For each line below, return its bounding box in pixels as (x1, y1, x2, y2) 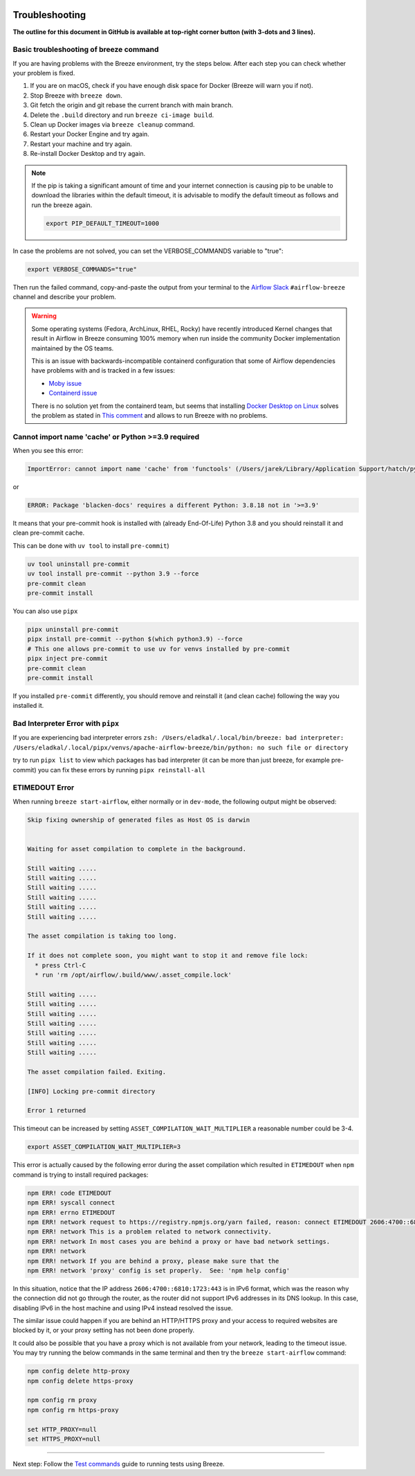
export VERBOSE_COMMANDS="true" (27, 265, 138, 273)
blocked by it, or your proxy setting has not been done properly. (12, 1326, 195, 1335)
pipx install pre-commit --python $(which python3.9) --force (27, 635, 243, 643)
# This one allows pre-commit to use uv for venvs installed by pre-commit (27, 645, 290, 652)
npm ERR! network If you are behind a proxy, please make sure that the (27, 1257, 279, 1265)
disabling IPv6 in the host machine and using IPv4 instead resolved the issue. (12, 1304, 233, 1312)
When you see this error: (12, 447, 84, 455)
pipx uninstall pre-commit (27, 625, 119, 633)
